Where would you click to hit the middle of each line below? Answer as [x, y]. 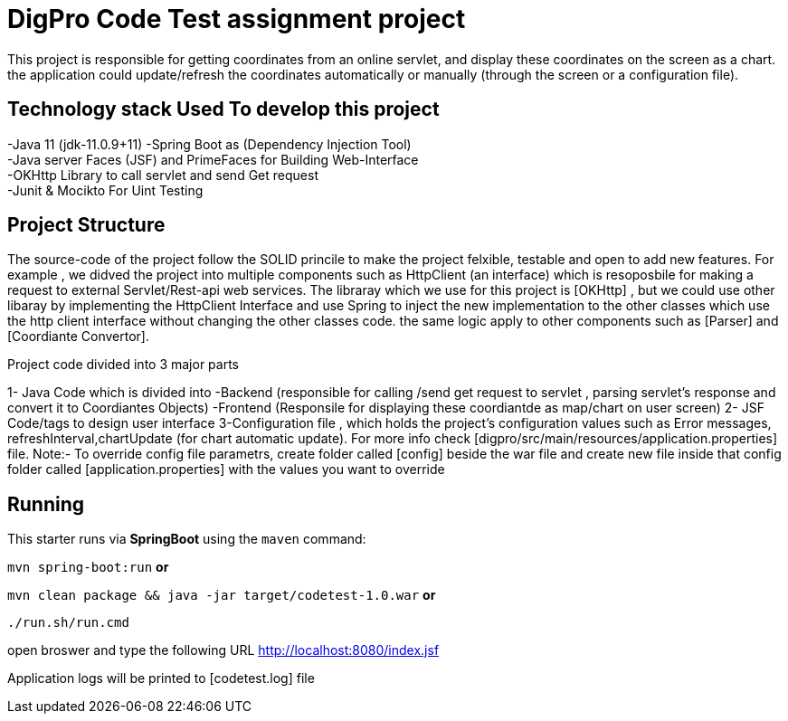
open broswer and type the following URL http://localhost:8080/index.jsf [223, 650]
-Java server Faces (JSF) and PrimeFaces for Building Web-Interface [213, 159]
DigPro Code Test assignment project [237, 19]
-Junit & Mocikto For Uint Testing [105, 190]
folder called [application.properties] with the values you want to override [226, 470]
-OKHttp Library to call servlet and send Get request [163, 175]
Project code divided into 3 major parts [123, 365]
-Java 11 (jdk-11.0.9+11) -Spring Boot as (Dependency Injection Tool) [209, 144]
